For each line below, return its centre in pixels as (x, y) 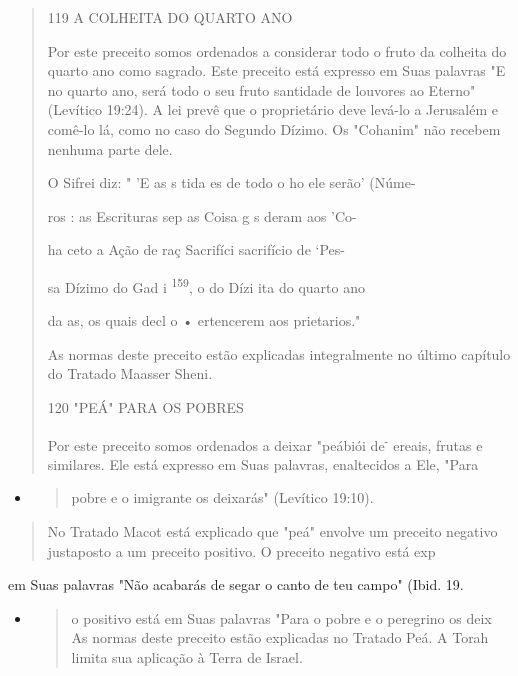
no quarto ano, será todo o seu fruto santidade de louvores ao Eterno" (261, 89)
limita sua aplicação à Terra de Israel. (187, 656)
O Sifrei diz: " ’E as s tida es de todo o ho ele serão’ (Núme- (231, 182)
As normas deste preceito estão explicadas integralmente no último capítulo (279, 353)
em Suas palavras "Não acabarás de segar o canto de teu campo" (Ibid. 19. (236, 584)
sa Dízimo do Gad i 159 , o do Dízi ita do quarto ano (206, 285)
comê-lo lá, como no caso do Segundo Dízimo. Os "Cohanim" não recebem (274, 128)
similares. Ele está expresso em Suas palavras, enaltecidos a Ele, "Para (263, 463)
